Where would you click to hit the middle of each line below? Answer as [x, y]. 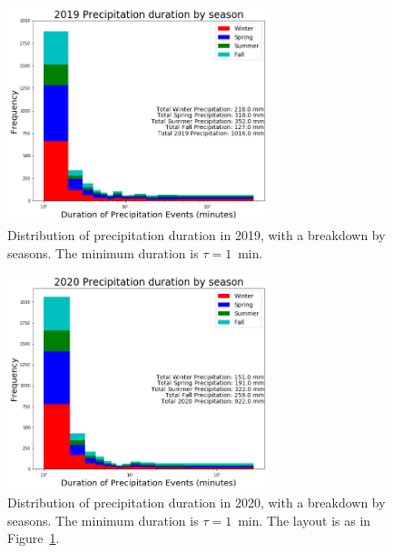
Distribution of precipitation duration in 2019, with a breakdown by [196, 235]
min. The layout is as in [305, 520]
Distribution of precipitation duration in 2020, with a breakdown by [196, 503]
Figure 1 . [34, 538]
